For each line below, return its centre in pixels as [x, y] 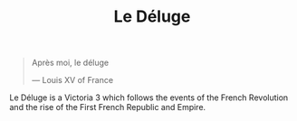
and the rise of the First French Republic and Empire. [108, 107]
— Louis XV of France [72, 80]
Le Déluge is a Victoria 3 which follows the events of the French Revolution [149, 98]
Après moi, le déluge [70, 63]
